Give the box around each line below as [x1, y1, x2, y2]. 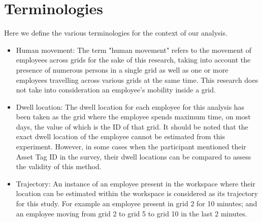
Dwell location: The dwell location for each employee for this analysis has [16, 101, 245, 112]
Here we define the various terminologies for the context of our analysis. [4, 27, 227, 38]
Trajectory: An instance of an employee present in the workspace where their [16, 178, 255, 188]
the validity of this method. [16, 161, 102, 172]
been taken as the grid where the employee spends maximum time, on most [16, 111, 251, 122]
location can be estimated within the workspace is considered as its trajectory [16, 188, 258, 199]
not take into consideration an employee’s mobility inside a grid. [16, 84, 216, 95]
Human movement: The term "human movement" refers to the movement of [16, 44, 252, 55]
